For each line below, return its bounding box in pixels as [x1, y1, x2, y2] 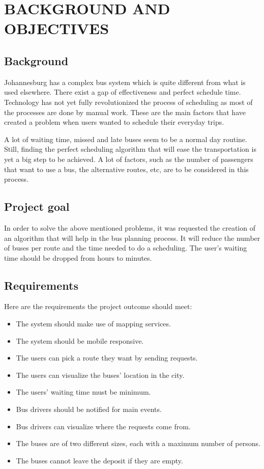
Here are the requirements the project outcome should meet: [4, 301, 192, 312]
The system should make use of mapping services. [16, 318, 171, 329]
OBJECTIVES [4, 18, 109, 39]
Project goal [4, 199, 70, 214]
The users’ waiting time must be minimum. [16, 387, 151, 397]
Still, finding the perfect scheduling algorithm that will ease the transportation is [4, 144, 256, 154]
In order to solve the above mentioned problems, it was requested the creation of [4, 222, 255, 233]
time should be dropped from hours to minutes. [4, 252, 152, 263]
